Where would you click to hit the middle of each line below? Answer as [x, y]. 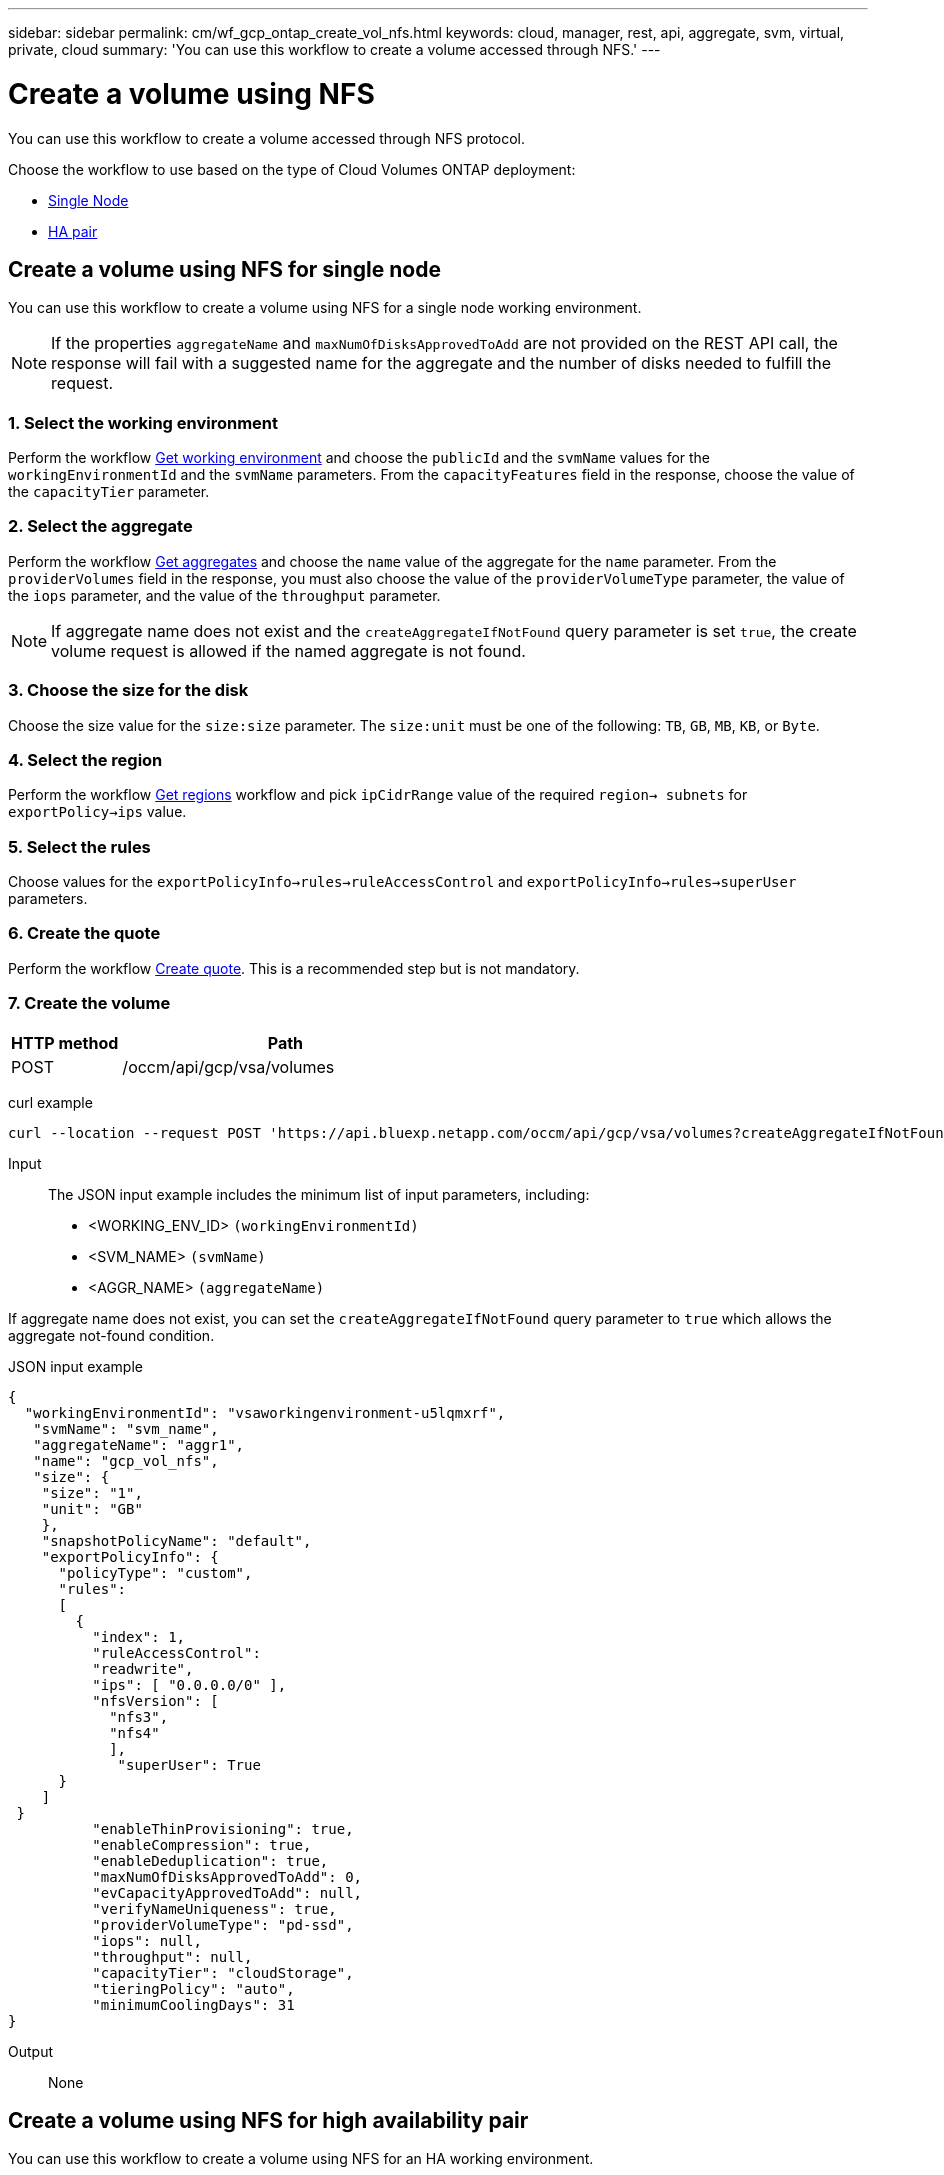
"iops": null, [147, 1940]
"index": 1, [139, 1636]
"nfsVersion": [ [155, 1700]
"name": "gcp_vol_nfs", [126, 1460]
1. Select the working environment [143, 422]
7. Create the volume [89, 1003]
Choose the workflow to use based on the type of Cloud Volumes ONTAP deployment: [292, 169]
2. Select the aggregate [100, 526]
